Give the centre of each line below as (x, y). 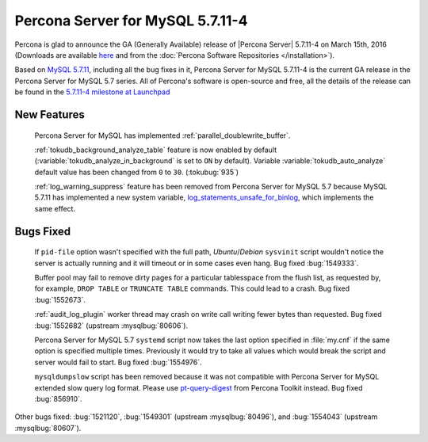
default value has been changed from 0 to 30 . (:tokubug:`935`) (137, 172)
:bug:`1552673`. (60, 299)
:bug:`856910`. (58, 398)
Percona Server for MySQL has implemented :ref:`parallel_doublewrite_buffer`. (162, 135)
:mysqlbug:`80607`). (48, 428)
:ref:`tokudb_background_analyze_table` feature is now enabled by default (156, 150)
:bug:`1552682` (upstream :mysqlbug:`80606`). (111, 326)
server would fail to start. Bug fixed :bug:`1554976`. (118, 362)
